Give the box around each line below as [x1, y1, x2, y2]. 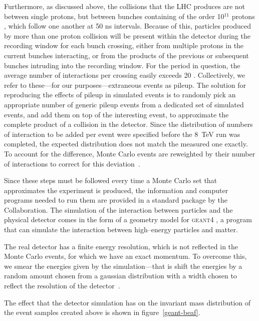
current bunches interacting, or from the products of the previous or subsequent [4, 50, 249, 60]
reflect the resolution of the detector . [4, 280, 120, 291]
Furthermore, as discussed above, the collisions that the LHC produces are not [4, 1, 245, 11]
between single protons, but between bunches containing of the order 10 [4, 11, 224, 21]
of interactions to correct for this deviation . [4, 158, 140, 169]
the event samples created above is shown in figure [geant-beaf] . [4, 307, 200, 317]
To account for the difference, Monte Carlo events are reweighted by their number [4, 148, 255, 158]
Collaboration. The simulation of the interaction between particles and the [4, 204, 233, 215]
